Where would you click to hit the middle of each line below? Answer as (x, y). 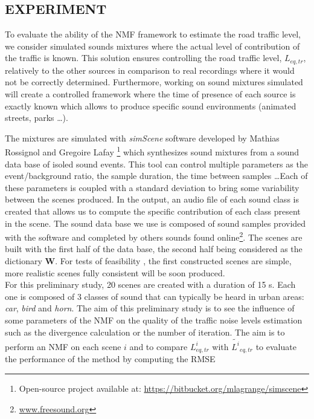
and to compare (159, 346)
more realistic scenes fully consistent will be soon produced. (115, 272)
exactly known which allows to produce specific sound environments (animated (151, 106)
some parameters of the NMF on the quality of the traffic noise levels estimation (154, 320)
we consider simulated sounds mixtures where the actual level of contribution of (152, 46)
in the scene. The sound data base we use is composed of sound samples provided (155, 223)
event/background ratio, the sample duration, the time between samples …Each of (156, 176)
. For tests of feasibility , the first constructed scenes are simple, (173, 261)
